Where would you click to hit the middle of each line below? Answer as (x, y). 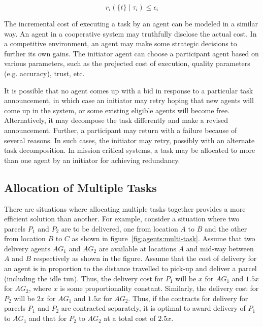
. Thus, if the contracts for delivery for (188, 298)
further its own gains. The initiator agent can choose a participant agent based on (131, 53)
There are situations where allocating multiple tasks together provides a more (125, 208)
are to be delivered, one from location (120, 228)
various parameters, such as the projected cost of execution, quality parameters (127, 63)
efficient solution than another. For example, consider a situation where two (122, 219)
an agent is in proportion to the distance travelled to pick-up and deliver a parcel (130, 268)
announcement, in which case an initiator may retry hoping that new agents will (129, 100)
